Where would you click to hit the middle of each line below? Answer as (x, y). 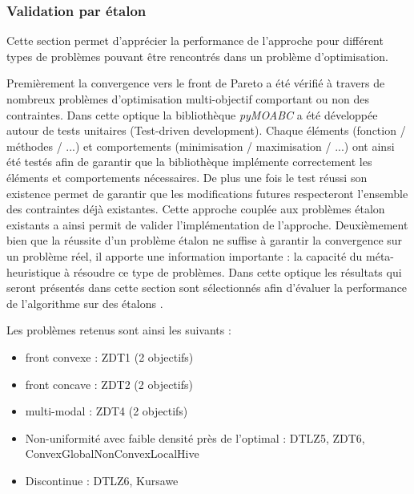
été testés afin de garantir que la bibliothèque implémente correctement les (189, 162)
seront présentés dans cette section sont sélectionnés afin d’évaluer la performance (207, 287)
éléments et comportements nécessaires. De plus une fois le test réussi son (187, 177)
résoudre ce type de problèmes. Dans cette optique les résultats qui (237, 271)
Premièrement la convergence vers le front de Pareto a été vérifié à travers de (196, 83)
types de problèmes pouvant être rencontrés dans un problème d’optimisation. (197, 56)
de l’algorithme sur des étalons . (85, 303)
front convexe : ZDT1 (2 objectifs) (109, 356)
